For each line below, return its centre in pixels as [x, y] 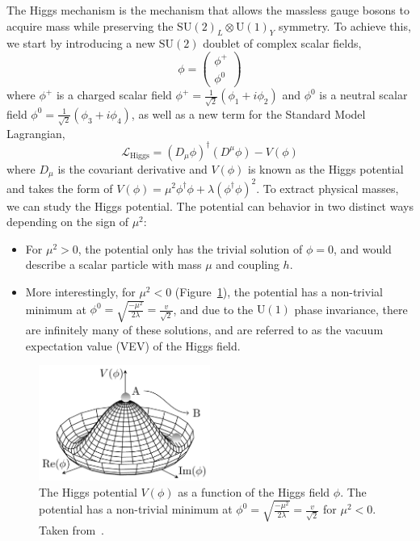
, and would [362, 248]
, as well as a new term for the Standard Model [248, 113]
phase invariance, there [351, 309]
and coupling [248, 264]
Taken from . [71, 529]
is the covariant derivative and [132, 168]
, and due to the [213, 309]
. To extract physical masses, [328, 188]
